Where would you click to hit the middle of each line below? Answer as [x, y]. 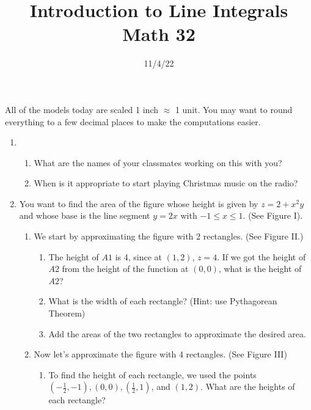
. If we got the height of [262, 256]
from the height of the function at [125, 269]
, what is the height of [260, 269]
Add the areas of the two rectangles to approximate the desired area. [177, 333]
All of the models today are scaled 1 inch [82, 109]
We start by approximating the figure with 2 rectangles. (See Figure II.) [169, 236]
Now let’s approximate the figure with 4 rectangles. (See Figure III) [160, 354]
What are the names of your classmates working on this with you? [158, 162]
